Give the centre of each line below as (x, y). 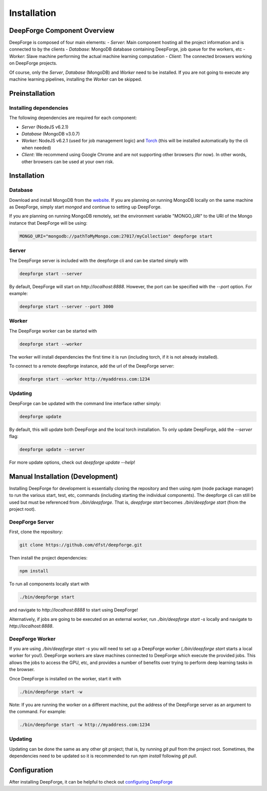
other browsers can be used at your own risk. (68, 162)
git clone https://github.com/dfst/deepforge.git (81, 545)
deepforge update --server (52, 450)
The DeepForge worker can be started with (53, 331)
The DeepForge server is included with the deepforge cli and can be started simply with (98, 260)
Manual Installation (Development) (64, 476)
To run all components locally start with (49, 584)
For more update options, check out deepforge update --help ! (72, 462)
